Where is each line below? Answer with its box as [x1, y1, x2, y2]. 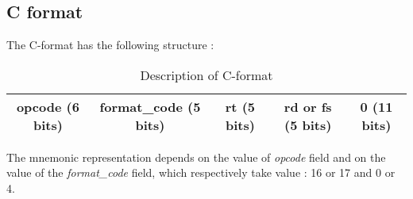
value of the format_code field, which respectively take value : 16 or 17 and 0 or [6, 164, 396, 181]
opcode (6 [16, 97, 79, 116]
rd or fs [284, 97, 332, 116]
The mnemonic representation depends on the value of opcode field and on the [6, 148, 386, 165]
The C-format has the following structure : [6, 36, 214, 53]
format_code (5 [99, 97, 201, 116]
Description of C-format [140, 65, 273, 84]
